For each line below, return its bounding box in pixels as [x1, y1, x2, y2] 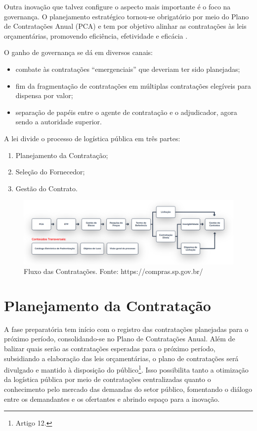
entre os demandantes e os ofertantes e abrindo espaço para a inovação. [4, 393, 220, 404]
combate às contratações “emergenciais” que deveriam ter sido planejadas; [15, 63, 240, 74]
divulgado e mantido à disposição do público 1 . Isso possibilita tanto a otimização [4, 363, 249, 375]
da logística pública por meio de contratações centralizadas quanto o [4, 374, 211, 384]
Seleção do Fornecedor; [15, 166, 85, 177]
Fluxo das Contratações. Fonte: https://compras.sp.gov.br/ [24, 266, 203, 276]
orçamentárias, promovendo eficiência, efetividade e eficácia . [4, 30, 188, 41]
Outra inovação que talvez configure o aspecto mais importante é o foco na [4, 1, 231, 11]
